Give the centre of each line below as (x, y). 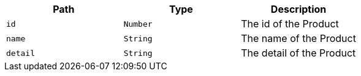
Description (298, 9)
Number (138, 24)
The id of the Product (290, 24)
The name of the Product (298, 38)
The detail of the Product (298, 53)
